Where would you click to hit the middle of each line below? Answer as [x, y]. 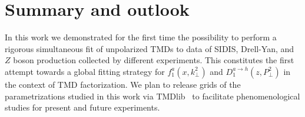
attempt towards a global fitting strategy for [85, 71]
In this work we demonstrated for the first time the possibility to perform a [141, 37]
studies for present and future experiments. [82, 107]
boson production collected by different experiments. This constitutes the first [154, 60]
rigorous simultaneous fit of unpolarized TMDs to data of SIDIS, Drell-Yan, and [150, 48]
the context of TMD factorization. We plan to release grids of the [123, 84]
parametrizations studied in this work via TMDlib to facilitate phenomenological [152, 96]
